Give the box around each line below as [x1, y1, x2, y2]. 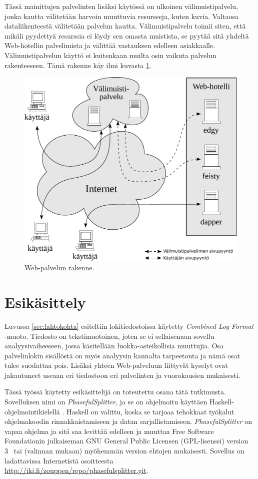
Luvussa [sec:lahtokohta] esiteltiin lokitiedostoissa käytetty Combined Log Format [4, 320, 254, 331]
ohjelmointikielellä [4, 406, 60, 416]
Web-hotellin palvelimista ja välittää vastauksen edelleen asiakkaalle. [4, 40, 215, 51]
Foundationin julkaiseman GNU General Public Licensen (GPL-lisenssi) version [4, 435, 248, 446]
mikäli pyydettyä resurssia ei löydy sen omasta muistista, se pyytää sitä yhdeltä [4, 30, 249, 41]
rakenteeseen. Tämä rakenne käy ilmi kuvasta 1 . [4, 60, 151, 70]
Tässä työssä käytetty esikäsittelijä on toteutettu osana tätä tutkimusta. [4, 386, 226, 397]
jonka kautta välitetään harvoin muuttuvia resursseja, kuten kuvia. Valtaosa [4, 11, 238, 21]
